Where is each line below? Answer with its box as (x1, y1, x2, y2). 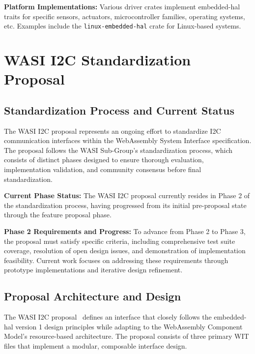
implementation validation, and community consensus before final (4, 164, 201, 174)
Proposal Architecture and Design (4, 289, 181, 304)
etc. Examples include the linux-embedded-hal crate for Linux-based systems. (4, 21, 241, 31)
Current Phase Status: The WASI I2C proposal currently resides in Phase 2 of (4, 190, 250, 201)
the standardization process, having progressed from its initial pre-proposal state (4, 200, 247, 210)
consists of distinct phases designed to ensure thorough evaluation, (4, 154, 204, 165)
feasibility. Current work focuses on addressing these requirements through (4, 255, 228, 265)
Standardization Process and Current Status (4, 102, 234, 118)
